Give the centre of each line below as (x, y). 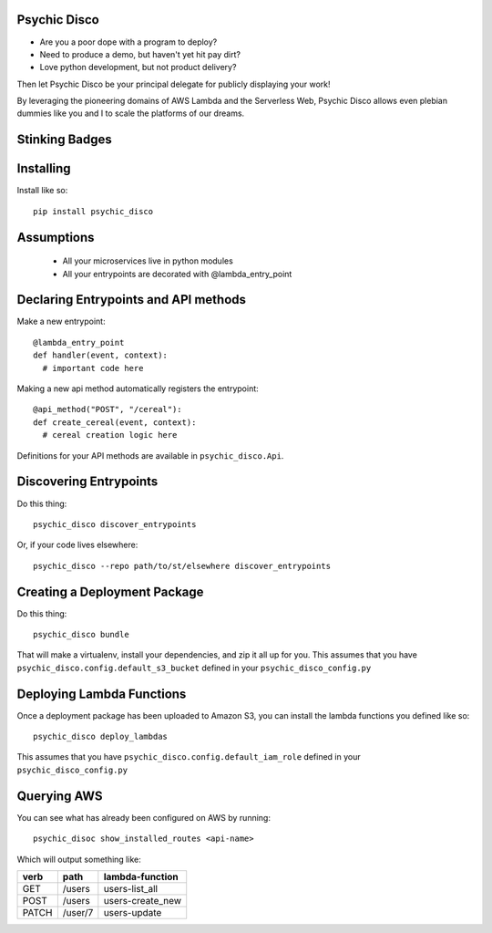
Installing (44, 169)
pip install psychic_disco (93, 211)
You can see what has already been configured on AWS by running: (143, 817)
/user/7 (78, 912)
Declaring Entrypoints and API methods (131, 300)
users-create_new (143, 900)
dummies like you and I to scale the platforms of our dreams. (131, 113)
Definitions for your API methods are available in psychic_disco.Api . (150, 455)
